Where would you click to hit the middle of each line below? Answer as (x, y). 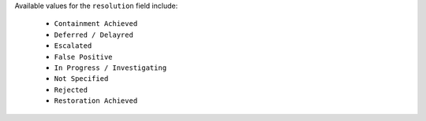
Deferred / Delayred (94, 35)
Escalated (73, 46)
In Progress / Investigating (110, 68)
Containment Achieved (96, 24)
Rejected (71, 90)
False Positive (84, 57)
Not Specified (81, 79)
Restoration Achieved (96, 101)
